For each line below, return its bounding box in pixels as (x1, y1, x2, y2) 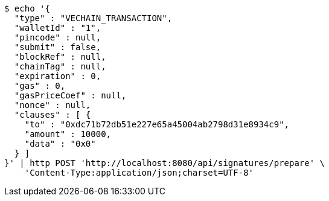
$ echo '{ (4, 4, 50, 13)
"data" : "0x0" (24, 139, 96, 148)
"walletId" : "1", (14, 23, 101, 33)
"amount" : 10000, (24, 129, 112, 139)
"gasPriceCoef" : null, (14, 91, 127, 100)
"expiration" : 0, (14, 71, 101, 81)
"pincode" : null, (14, 33, 101, 42)
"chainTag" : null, (14, 62, 106, 71)
